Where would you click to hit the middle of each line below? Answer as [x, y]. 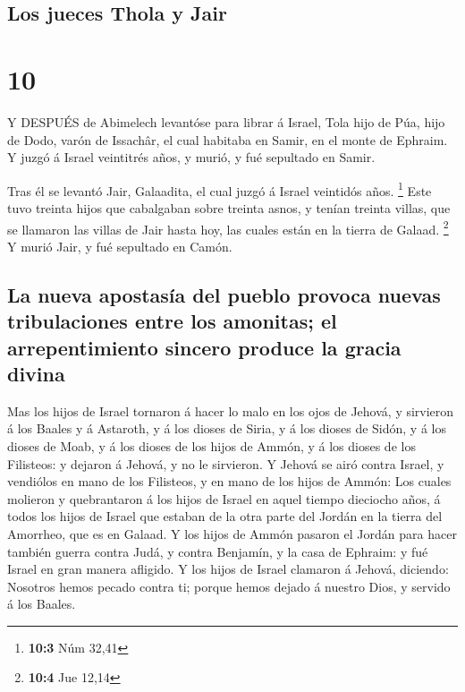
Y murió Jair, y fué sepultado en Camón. [120, 246]
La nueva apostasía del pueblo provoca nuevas [224, 294]
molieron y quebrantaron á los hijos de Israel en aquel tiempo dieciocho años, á [224, 498]
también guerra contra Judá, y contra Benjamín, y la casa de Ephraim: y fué [218, 551]
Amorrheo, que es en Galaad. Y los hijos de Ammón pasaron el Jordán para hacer [232, 533]
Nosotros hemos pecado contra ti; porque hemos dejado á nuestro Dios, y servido [229, 586]
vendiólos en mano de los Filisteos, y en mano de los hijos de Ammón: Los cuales [229, 481]
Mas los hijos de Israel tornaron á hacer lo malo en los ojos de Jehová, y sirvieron [231, 410]
